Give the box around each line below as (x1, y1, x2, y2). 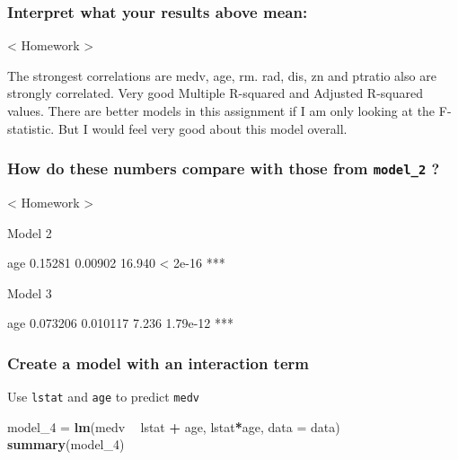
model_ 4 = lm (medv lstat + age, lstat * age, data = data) (7, 417, 340, 436)
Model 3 (7, 283, 52, 302)
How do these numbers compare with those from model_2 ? (7, 157, 440, 180)
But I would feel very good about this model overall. (57, 119, 348, 137)
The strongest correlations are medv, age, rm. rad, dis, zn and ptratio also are (7, 66, 436, 84)
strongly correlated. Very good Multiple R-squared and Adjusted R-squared (7, 84, 423, 102)
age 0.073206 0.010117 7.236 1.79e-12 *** (7, 314, 233, 332)
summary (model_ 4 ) (7, 435, 125, 454)
